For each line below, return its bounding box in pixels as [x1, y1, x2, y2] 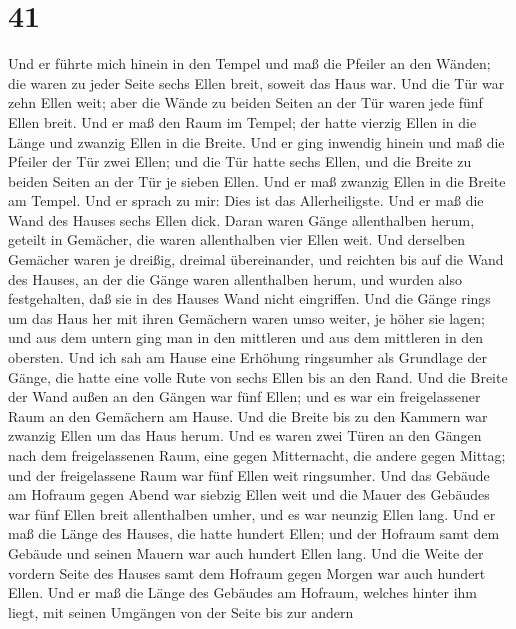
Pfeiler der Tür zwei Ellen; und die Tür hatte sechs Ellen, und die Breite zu [8, 151, 472, 172]
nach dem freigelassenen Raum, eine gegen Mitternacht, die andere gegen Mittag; [8, 445, 506, 465]
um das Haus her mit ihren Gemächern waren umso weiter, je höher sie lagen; [8, 307, 485, 328]
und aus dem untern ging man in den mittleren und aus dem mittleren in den [8, 327, 484, 348]
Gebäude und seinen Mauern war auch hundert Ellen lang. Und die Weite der [8, 542, 484, 563]
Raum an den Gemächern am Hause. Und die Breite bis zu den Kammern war [8, 405, 488, 426]
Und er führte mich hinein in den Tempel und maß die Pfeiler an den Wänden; [8, 53, 491, 74]
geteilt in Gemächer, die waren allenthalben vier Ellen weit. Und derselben [8, 229, 466, 250]
